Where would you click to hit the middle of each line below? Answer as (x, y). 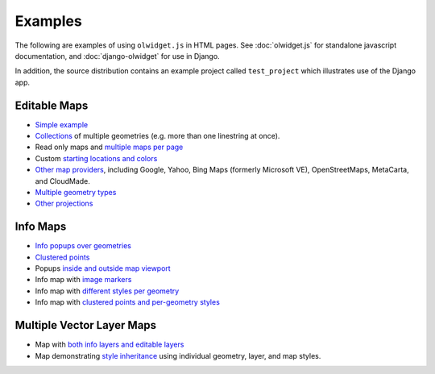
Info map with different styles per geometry (107, 291)
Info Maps (41, 227)
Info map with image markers (83, 280)
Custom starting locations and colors (96, 158)
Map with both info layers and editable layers (110, 345)
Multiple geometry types (76, 192)
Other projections (64, 204)
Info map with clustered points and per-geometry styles (128, 302)
